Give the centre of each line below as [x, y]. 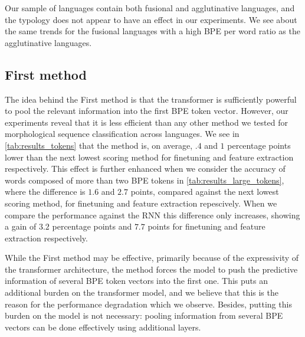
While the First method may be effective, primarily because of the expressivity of [152, 258]
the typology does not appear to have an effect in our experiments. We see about [151, 19]
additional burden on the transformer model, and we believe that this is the [142, 292]
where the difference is [45, 192]
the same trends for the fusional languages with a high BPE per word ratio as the [152, 31]
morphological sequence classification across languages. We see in [122, 134]
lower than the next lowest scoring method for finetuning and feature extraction [149, 157]
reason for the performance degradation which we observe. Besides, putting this [148, 304]
